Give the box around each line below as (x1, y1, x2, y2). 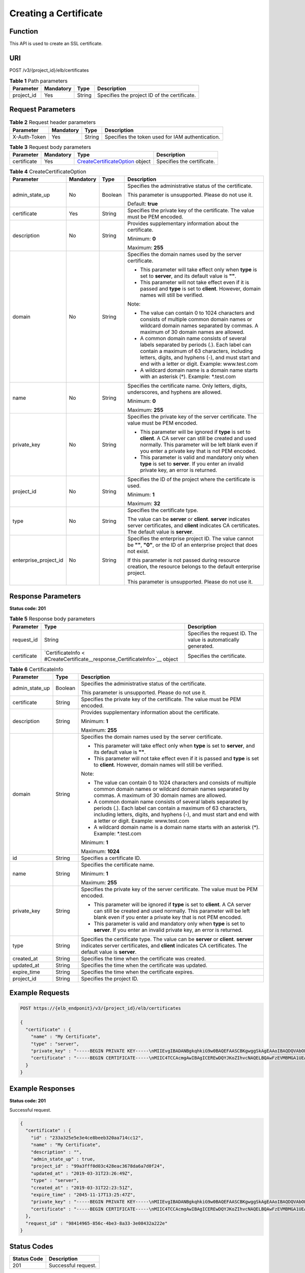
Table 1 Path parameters (9, 77, 68, 84)
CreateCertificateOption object (77, 158, 151, 165)
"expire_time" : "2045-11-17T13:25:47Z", (30, 1192, 136, 1198)
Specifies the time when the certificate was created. (81, 955, 206, 962)
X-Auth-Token (12, 133, 46, 140)
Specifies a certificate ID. (81, 854, 141, 862)
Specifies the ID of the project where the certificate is (127, 476, 256, 483)
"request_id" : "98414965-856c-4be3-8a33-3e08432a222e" (25, 1220, 168, 1226)
